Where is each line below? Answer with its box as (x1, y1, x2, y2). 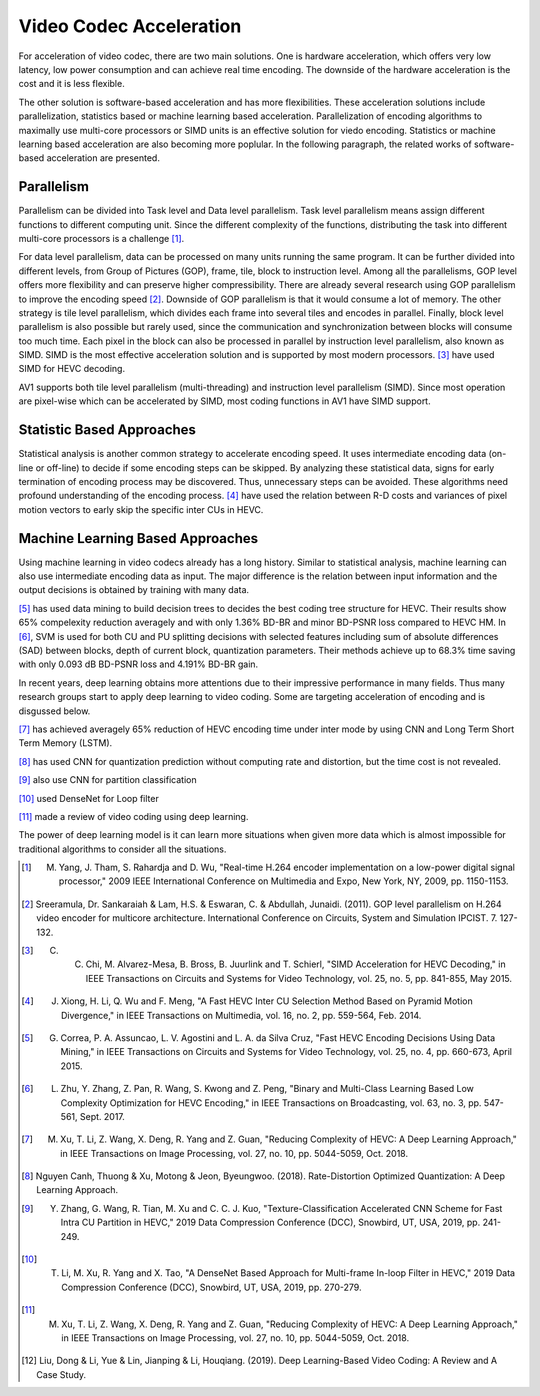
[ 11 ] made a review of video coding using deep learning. (18, 810, 249, 822)
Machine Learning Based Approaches (18, 530, 259, 547)
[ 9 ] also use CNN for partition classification (18, 774, 197, 786)
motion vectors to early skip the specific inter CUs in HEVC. (18, 503, 264, 515)
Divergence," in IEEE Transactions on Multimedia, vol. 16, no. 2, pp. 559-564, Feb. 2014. (60, 1009, 422, 1021)
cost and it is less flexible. (18, 78, 125, 90)
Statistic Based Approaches (18, 421, 197, 439)
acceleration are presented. (46, 152, 160, 164)
